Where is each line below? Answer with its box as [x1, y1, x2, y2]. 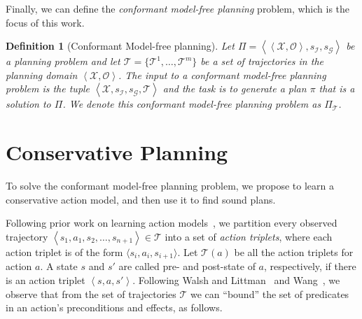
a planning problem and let [6, 54, 120, 69]
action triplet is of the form [6, 244, 123, 259]
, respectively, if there [264, 259, 356, 274]
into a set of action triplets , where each [165, 229, 333, 243]
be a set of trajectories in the [200, 54, 323, 69]
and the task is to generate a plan [162, 81, 307, 96]
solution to [6, 97, 51, 111]
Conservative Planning [6, 138, 228, 166]
